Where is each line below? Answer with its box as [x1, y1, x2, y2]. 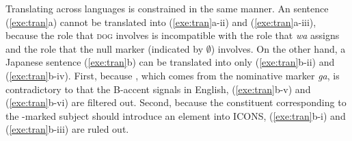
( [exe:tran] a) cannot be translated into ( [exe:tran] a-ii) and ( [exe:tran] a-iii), [5, 14, 316, 29]
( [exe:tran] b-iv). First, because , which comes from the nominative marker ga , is [5, 68, 340, 82]
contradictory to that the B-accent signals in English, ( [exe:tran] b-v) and [5, 81, 311, 96]
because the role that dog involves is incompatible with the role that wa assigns [5, 28, 340, 42]
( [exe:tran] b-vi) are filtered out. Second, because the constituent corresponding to [5, 95, 347, 110]
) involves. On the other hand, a [211, 41, 346, 55]
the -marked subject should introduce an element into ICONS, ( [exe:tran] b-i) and [5, 108, 346, 123]
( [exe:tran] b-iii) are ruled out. [5, 122, 129, 136]
